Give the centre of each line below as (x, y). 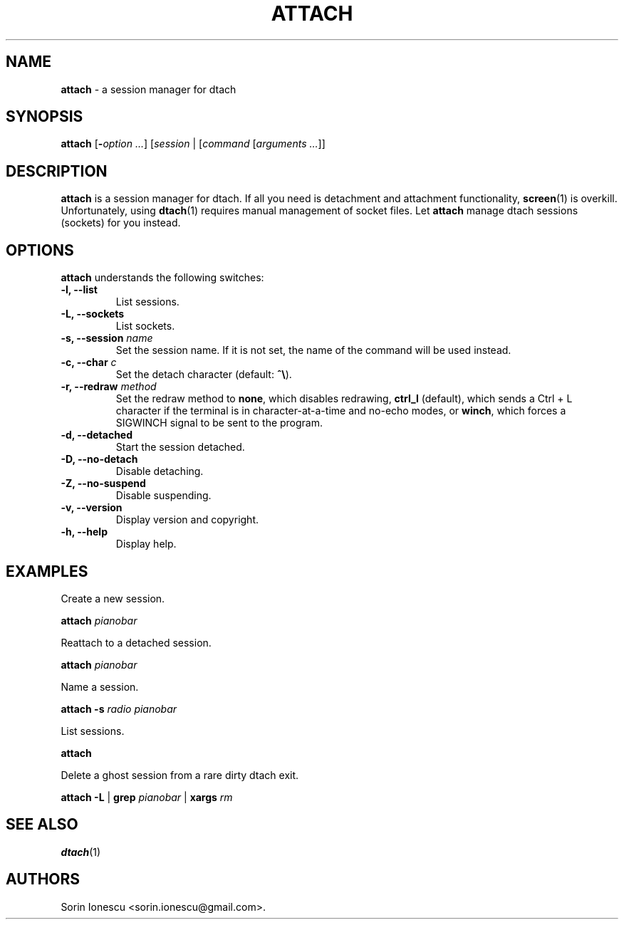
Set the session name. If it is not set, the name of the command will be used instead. (313, 350)
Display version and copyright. (187, 520)
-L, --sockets (93, 314)
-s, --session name (107, 338)
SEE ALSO (42, 825)
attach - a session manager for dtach (149, 89)
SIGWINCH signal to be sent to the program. (219, 423)
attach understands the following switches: (162, 278)
